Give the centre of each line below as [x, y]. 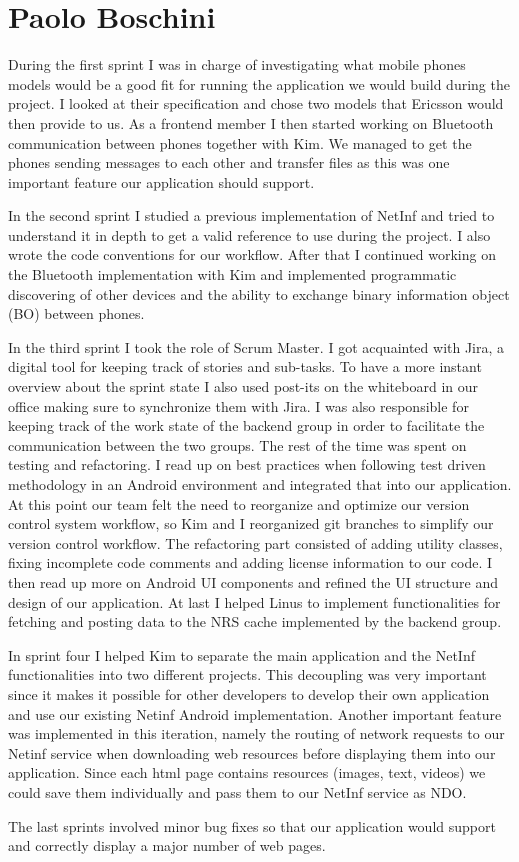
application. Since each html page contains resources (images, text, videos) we [247, 772]
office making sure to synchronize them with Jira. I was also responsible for [238, 405]
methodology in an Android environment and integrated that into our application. [260, 484]
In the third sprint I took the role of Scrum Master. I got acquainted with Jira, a [256, 346]
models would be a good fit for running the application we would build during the [259, 83]
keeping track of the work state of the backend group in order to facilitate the [246, 425]
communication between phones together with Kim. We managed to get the [240, 142]
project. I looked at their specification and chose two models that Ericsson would [256, 103]
